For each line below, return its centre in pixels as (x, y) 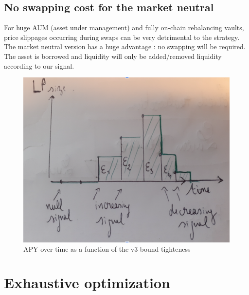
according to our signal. (39, 65)
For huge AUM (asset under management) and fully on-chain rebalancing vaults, (124, 28)
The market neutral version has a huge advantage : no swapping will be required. (125, 46)
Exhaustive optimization (87, 283)
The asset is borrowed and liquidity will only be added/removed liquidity (113, 56)
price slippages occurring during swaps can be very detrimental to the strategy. (122, 37)
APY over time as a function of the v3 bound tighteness (107, 249)
